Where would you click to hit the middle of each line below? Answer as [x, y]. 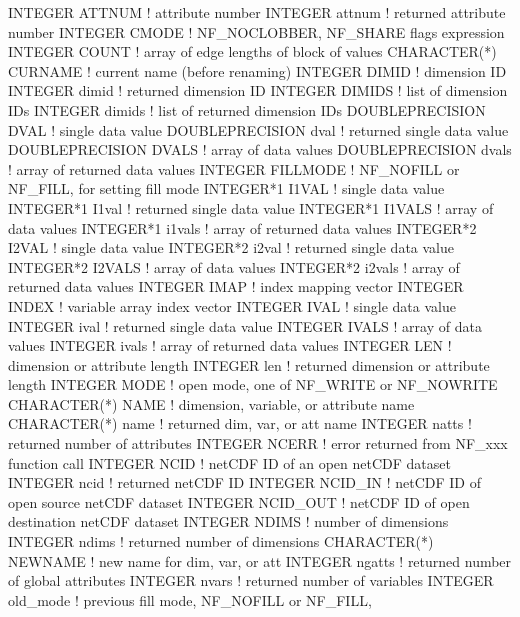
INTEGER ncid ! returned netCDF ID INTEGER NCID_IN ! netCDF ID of [244, 482]
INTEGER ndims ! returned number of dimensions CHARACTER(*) [221, 541]
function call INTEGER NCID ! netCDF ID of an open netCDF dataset [229, 462]
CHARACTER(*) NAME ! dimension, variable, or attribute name [211, 403]
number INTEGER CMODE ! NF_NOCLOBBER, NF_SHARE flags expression [256, 31]
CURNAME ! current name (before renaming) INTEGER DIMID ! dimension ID [257, 70]
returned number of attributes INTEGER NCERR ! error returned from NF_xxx [258, 443]
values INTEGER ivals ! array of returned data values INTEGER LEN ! [230, 345]
